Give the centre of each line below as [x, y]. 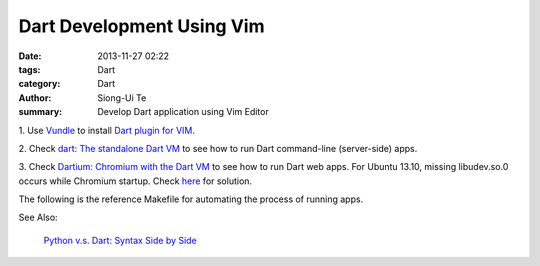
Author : [35, 97]
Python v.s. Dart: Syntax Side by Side [120, 240]
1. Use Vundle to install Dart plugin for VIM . [106, 130]
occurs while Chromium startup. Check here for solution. [135, 181]
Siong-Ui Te [122, 97]
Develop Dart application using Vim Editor [183, 112]
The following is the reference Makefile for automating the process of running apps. [191, 199]
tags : [29, 69]
